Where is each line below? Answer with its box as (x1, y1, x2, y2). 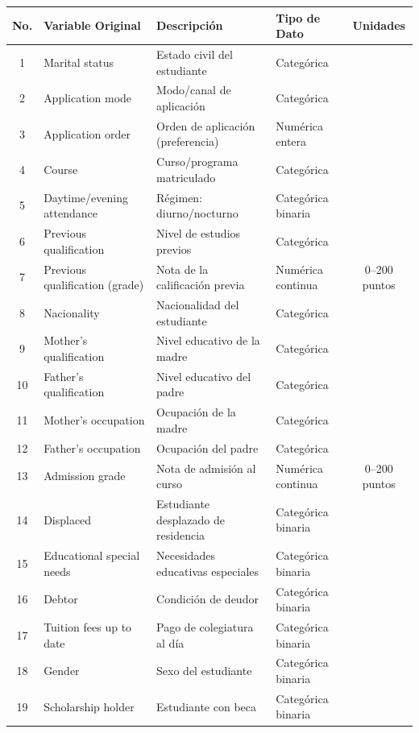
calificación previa (156, 276, 245, 293)
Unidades (352, 17, 405, 34)
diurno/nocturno (156, 205, 239, 222)
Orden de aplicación (156, 117, 255, 134)
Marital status (44, 53, 114, 70)
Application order (44, 125, 131, 142)
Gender (44, 662, 80, 679)
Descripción (156, 17, 223, 34)
